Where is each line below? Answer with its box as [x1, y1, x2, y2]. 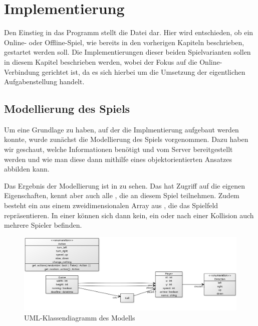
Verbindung [4, 66, 40, 77]
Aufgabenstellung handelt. [4, 76, 85, 87]
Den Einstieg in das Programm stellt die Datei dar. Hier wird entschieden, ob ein [4, 27, 253, 38]
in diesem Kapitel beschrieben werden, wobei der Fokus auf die [4, 56, 197, 67]
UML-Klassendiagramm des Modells [24, 312, 135, 322]
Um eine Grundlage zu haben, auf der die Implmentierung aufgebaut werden [4, 124, 239, 134]
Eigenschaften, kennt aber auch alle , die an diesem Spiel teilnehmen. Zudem [4, 190, 239, 201]
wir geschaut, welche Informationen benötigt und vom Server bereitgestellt [4, 144, 233, 154]
